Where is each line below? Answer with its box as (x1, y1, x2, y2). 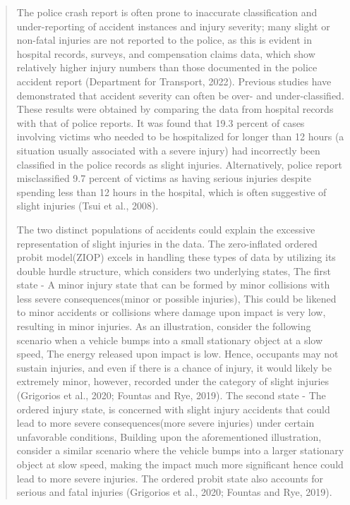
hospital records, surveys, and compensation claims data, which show (16, 46, 315, 61)
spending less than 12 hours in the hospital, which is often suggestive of (16, 184, 327, 199)
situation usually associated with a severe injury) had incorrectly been (16, 142, 320, 157)
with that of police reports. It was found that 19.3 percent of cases (16, 115, 305, 130)
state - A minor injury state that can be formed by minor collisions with (16, 277, 330, 292)
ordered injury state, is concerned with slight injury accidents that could (16, 401, 330, 416)
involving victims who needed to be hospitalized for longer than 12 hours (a (16, 129, 344, 144)
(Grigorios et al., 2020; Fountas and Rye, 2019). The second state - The (16, 388, 326, 403)
